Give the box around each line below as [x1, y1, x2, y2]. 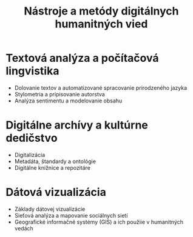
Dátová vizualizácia [5, 185, 107, 199]
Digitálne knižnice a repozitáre [14, 164, 90, 171]
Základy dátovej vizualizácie [14, 205, 86, 213]
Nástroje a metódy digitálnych [24, 4, 179, 18]
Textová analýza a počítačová [5, 52, 159, 65]
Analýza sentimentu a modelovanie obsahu [14, 97, 123, 104]
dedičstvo [5, 132, 58, 145]
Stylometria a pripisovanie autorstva [14, 90, 106, 98]
